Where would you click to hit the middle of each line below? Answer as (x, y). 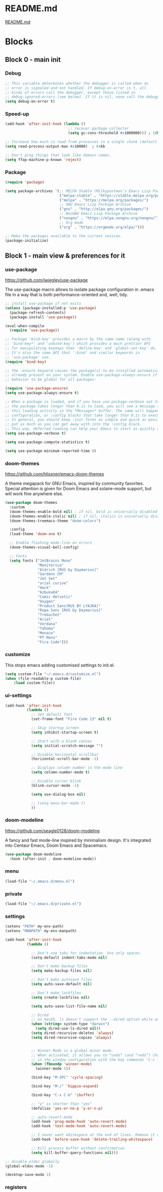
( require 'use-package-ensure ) (37, 389)
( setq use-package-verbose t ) (36, 433)
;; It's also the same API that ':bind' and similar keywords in (72, 353)
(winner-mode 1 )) (53, 1069)
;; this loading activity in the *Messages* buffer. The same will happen (82, 411)
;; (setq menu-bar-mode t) (58, 803)
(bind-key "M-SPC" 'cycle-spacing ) (67, 1078)
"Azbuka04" (49, 592)
